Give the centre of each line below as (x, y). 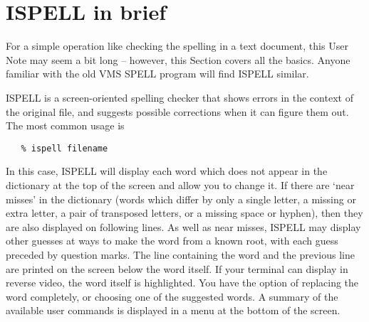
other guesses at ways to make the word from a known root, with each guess (172, 241)
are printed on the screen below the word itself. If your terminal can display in (177, 268)
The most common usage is (65, 125)
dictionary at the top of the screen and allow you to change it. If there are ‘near (180, 184)
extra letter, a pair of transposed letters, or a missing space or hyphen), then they (184, 213)
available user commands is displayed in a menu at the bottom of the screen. (173, 310)
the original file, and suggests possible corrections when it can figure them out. (177, 111)
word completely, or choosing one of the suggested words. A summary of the (172, 296)
